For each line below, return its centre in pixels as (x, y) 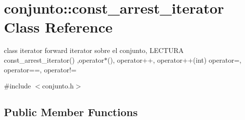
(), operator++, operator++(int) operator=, (174, 60)
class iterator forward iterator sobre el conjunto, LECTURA (94, 50)
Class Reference (58, 27)
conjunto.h (58, 86)
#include (18, 86)
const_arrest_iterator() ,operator (54, 60)
